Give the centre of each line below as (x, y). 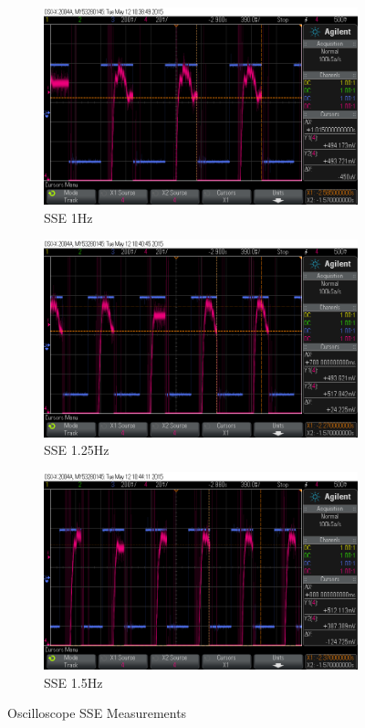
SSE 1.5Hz (73, 682)
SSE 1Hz (68, 217)
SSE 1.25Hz (77, 450)
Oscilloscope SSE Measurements (97, 713)
